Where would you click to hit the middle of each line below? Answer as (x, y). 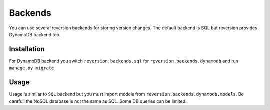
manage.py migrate (32, 68)
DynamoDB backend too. (35, 34)
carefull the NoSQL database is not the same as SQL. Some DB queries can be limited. (98, 101)
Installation (27, 49)
